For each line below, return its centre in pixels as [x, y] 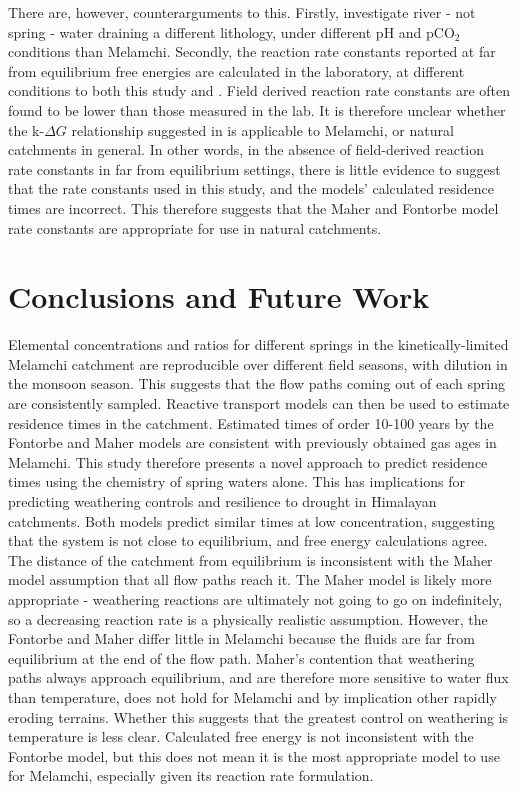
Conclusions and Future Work [219, 296]
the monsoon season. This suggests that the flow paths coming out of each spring [256, 383]
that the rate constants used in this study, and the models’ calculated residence [251, 188]
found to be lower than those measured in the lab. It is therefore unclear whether [257, 109]
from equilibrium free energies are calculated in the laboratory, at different [236, 70]
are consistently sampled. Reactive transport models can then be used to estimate [259, 403]
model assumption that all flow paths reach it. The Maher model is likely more [250, 579]
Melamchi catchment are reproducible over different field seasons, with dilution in [258, 363]
